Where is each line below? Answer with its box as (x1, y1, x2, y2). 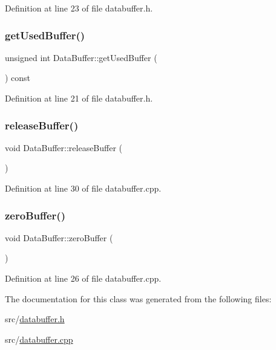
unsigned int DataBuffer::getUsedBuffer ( (5, 51, 157, 63)
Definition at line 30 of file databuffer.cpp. (5, 182, 162, 194)
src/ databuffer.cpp (5, 332, 73, 345)
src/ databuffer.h (5, 313, 65, 325)
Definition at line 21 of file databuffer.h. (5, 92, 153, 104)
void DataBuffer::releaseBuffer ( (5, 141, 123, 154)
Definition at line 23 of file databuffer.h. (5, 2, 153, 14)
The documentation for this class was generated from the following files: (5, 292, 272, 305)
